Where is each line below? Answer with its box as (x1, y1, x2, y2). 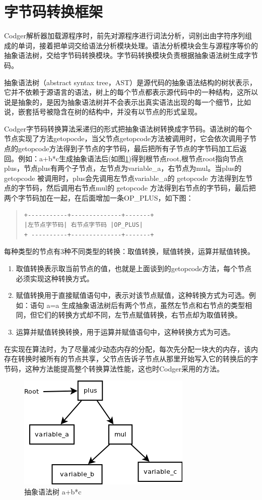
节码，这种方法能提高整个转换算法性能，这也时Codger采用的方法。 (4, 363, 224, 373)
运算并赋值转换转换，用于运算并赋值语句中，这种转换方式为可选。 (16, 326, 235, 337)
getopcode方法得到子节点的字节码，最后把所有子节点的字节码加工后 (18, 143, 240, 154)
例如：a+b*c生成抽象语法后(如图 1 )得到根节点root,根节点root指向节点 (18, 153, 244, 163)
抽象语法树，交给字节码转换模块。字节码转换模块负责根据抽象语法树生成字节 (4, 50, 258, 60)
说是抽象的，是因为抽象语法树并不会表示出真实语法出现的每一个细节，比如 (4, 96, 251, 107)
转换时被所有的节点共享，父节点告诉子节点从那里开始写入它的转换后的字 (18, 353, 258, 364)
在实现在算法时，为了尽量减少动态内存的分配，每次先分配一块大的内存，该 (4, 343, 251, 354)
